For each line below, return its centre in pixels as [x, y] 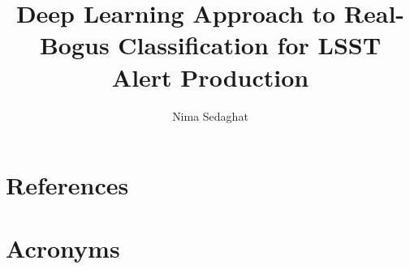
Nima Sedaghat [210, 115]
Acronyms [63, 248]
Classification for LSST [250, 45]
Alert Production [210, 77]
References [67, 185]
